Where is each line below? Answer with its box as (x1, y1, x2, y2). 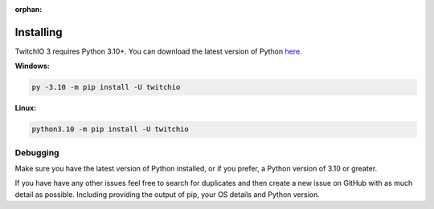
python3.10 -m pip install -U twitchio (31, 125, 189, 134)
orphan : (14, 5, 43, 14)
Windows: (14, 61, 50, 71)
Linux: (14, 103, 36, 113)
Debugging (14, 147, 59, 158)
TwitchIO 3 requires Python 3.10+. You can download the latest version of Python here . (14, 46, 302, 56)
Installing (14, 25, 63, 39)
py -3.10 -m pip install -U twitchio (31, 82, 181, 92)
